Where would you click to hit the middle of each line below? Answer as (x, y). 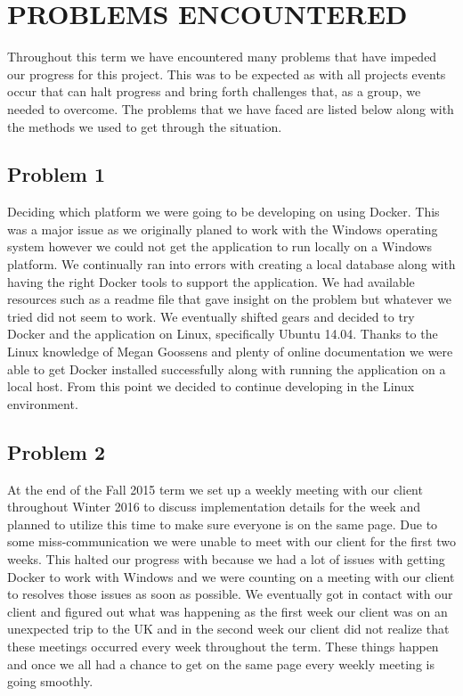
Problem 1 (56, 174)
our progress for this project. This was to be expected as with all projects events (227, 74)
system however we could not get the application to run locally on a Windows (220, 246)
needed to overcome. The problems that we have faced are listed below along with (231, 108)
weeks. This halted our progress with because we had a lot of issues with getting (226, 559)
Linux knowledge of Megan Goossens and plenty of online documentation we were (230, 352)
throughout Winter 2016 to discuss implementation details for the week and (214, 507)
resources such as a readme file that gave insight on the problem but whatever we (230, 299)
